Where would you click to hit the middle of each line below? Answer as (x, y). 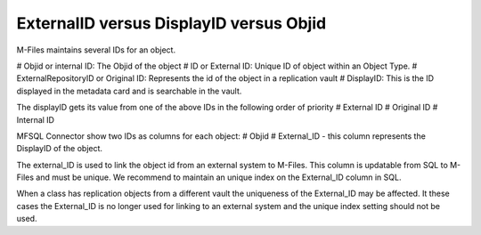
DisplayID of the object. (59, 149)
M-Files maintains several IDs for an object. (96, 50)
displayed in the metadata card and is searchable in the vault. (129, 91)
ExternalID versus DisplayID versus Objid (171, 23)
